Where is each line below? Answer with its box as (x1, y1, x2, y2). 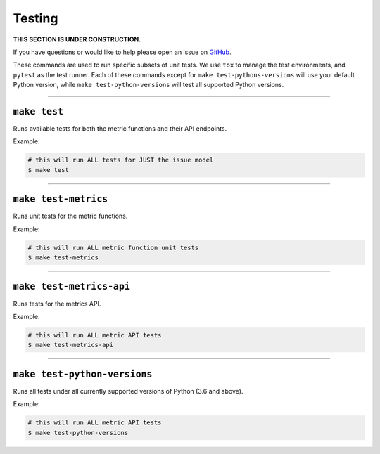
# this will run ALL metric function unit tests (27, 243, 199, 252)
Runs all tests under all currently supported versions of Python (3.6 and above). (13, 387, 243, 395)
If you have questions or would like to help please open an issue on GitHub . (13, 48, 232, 56)
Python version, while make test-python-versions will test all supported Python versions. (13, 81, 284, 89)
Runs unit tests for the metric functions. (13, 212, 128, 221)
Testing (13, 11, 58, 26)
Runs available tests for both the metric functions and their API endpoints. (13, 124, 227, 133)
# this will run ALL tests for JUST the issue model (27, 156, 214, 164)
